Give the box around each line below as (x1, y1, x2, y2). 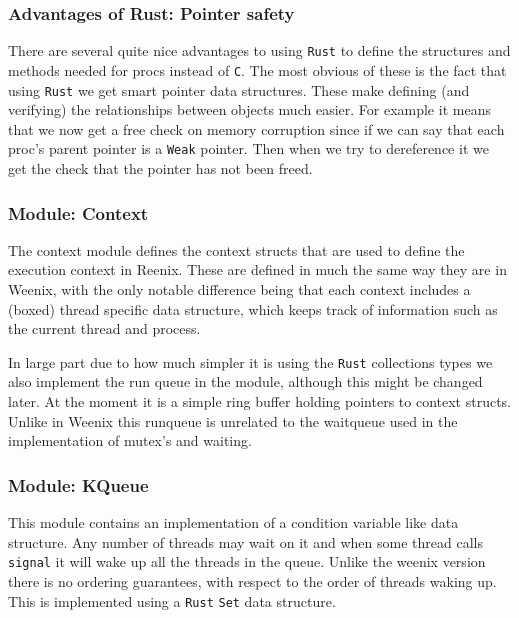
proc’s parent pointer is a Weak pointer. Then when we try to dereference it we (8, 138, 489, 159)
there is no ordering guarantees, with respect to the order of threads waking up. (8, 570, 497, 591)
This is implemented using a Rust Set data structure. (8, 590, 336, 611)
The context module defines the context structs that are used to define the (8, 239, 465, 260)
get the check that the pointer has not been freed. (8, 158, 313, 179)
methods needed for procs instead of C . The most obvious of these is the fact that (8, 59, 507, 80)
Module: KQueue (8, 472, 149, 497)
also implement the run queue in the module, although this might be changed (8, 371, 483, 392)
